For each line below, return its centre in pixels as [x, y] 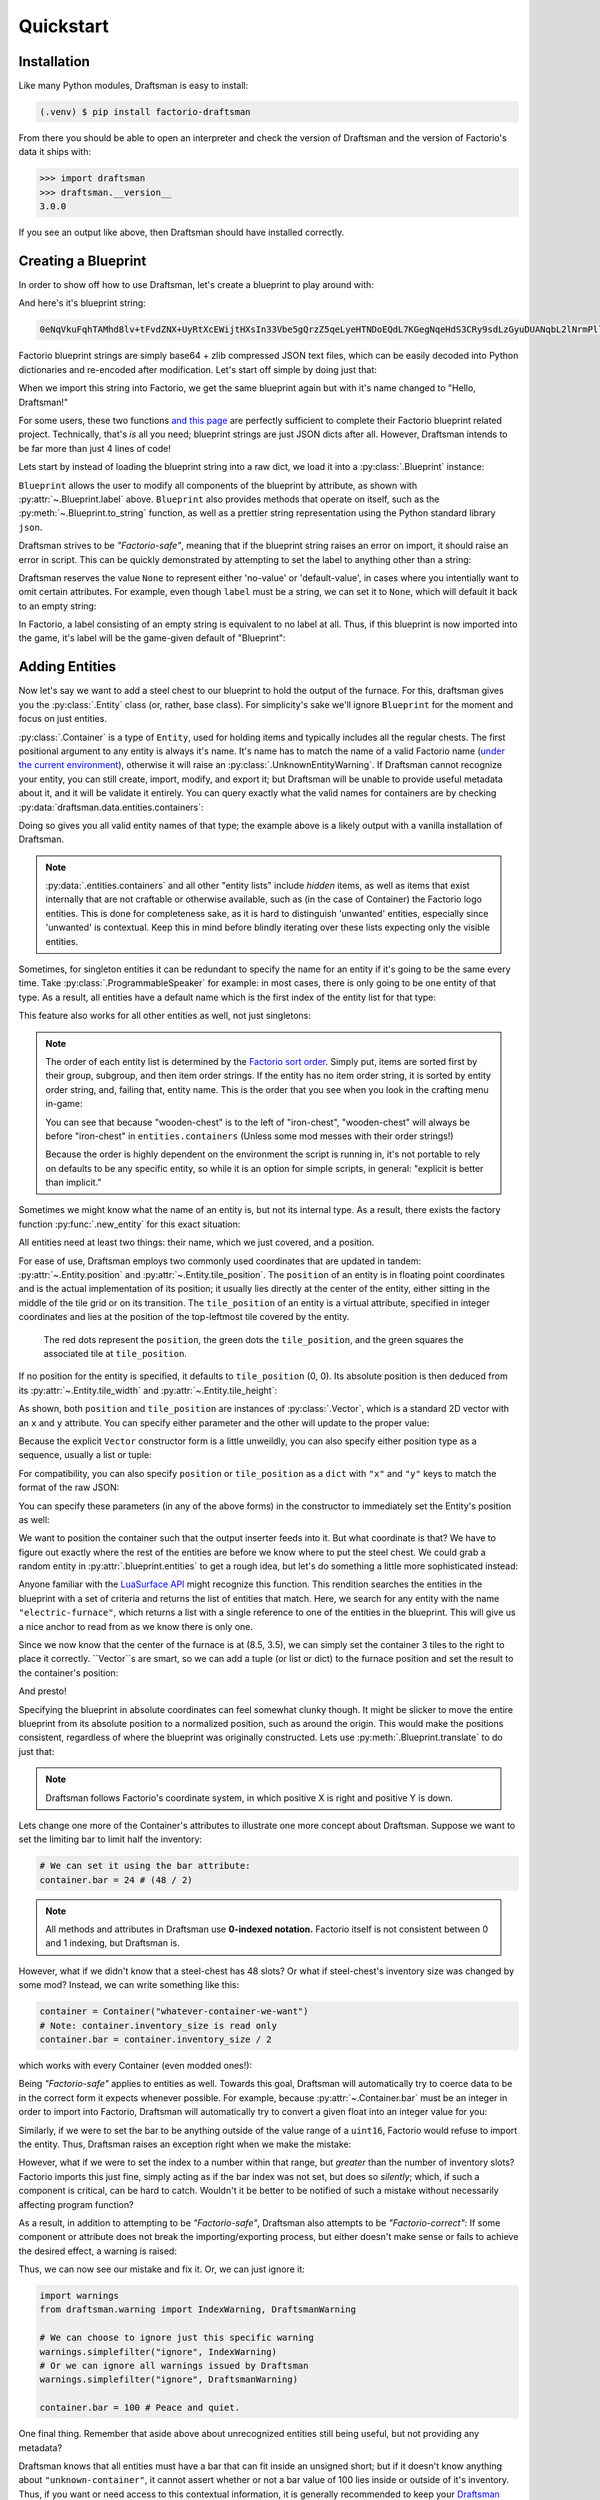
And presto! [42, 1691]
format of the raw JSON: [69, 1487]
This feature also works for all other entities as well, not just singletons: [165, 1016]
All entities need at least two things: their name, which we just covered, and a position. [196, 1242]
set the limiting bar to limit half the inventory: [110, 1839]
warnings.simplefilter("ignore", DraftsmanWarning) [169, 2379]
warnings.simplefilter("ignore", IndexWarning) [158, 2351]
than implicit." [73, 1182]
